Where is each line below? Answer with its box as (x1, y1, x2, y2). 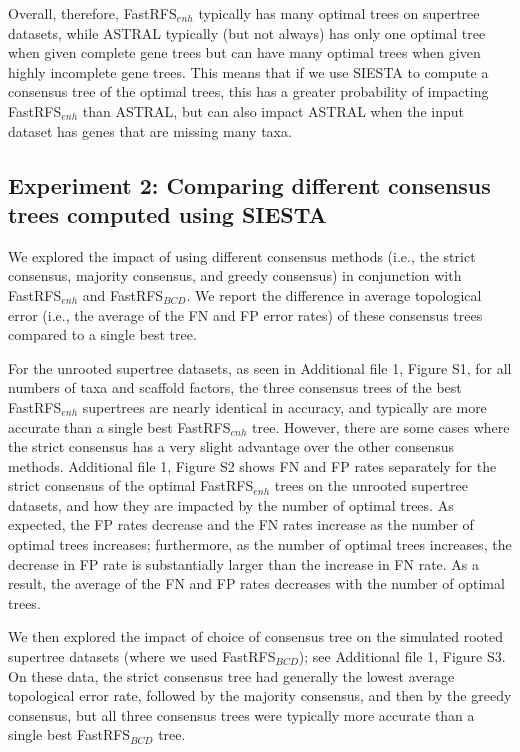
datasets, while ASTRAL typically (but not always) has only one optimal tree (8, 22, 486, 43)
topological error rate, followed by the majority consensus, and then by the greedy (8, 685, 512, 706)
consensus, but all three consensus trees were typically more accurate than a (8, 704, 475, 725)
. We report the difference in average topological (186, 284, 482, 305)
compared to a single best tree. (8, 324, 197, 345)
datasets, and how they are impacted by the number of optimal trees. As (8, 494, 454, 515)
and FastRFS (82, 284, 164, 305)
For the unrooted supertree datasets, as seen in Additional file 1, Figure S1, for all (8, 357, 512, 378)
